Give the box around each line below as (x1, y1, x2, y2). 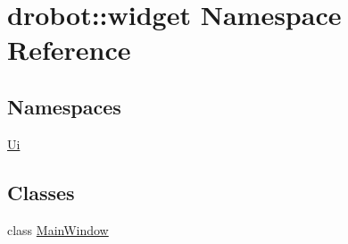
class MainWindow (7, 220, 109, 239)
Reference (7, 31, 131, 68)
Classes (7, 178, 75, 206)
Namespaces (7, 92, 121, 120)
